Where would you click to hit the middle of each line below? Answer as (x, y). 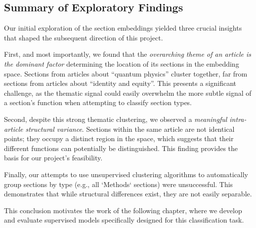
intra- (238, 119)
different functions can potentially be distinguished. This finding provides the (121, 148)
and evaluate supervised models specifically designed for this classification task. (124, 220)
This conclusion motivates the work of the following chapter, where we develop (123, 210)
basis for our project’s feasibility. (53, 158)
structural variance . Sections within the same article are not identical (130, 129)
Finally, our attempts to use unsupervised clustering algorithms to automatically (126, 174)
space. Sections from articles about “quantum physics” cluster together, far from (126, 73)
